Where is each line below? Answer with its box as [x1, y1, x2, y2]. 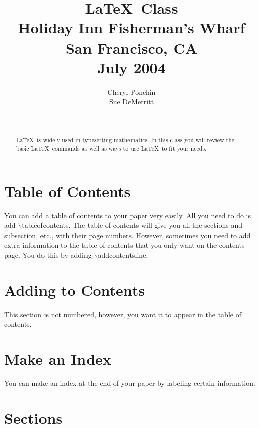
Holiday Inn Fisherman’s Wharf [18, 17, 245, 38]
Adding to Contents [4, 279, 145, 300]
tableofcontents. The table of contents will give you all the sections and [22, 220, 243, 230]
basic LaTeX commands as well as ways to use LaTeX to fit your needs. [16, 144, 207, 152]
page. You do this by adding [4, 249, 92, 260]
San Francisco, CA [65, 37, 198, 58]
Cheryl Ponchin [107, 86, 156, 97]
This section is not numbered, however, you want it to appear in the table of [4, 308, 241, 319]
